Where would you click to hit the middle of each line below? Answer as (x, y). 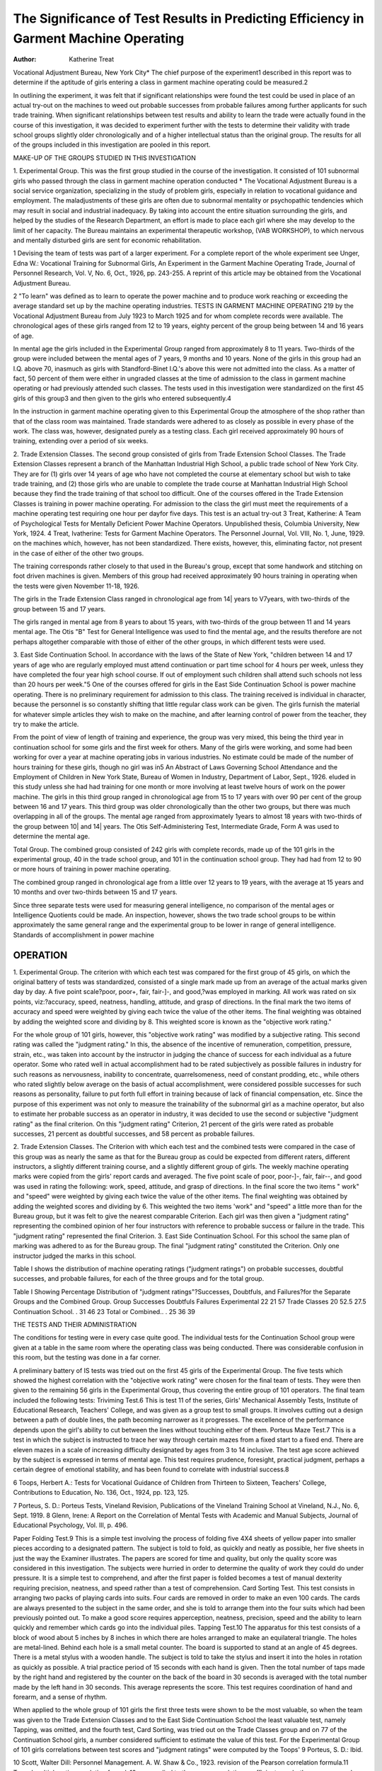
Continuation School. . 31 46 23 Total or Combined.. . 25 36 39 (104, 1311)
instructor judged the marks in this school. (75, 1256)
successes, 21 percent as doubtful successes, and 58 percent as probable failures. (134, 1133)
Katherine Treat (92, 60)
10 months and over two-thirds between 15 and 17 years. (95, 892)
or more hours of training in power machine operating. (92, 869)
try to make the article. (46, 724)
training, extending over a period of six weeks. (81, 441)
